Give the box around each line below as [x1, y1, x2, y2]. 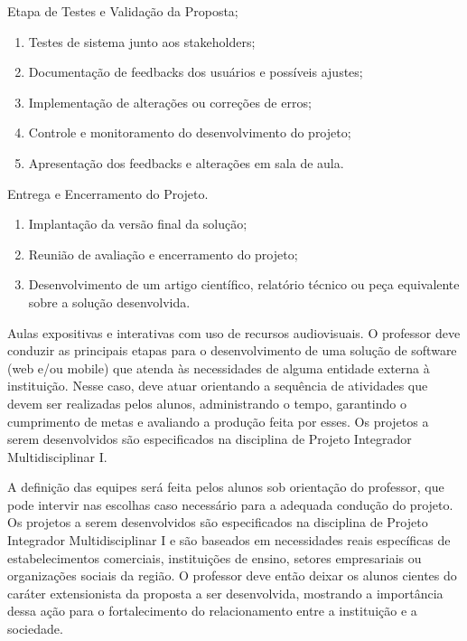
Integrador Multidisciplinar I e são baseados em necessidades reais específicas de [7, 531, 451, 550]
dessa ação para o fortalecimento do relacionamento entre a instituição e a [7, 601, 417, 620]
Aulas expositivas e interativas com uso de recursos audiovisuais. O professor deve [7, 323, 461, 342]
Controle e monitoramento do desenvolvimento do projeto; [28, 123, 351, 142]
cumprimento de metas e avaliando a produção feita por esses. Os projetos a [7, 411, 429, 430]
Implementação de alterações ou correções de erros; [28, 92, 312, 111]
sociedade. [7, 619, 63, 638]
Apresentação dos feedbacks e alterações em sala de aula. [28, 153, 344, 172]
